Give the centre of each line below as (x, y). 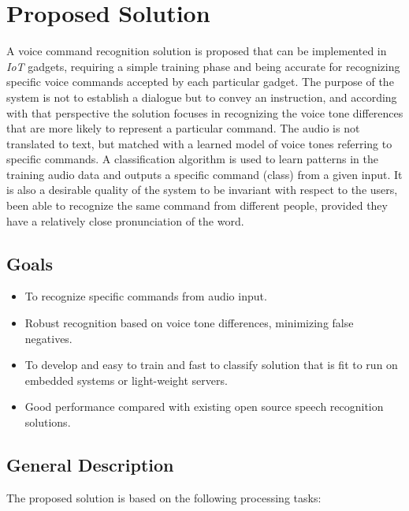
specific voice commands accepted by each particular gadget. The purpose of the (200, 82)
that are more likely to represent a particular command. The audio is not (183, 128)
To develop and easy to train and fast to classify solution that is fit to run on (211, 365)
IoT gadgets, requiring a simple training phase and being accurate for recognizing (203, 66)
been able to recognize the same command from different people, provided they (197, 205)
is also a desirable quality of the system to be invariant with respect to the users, (202, 190)
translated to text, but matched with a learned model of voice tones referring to (199, 143)
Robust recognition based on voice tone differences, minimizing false (189, 323)
